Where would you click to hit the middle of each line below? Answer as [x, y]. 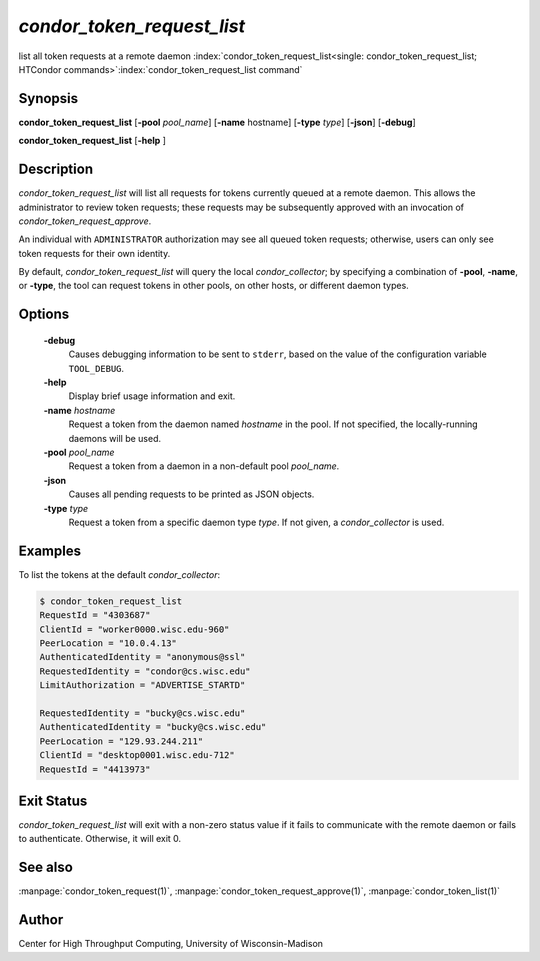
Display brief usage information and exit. [152, 396]
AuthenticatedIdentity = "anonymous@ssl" [142, 657]
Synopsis [48, 98]
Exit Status [53, 800]
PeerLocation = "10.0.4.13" [108, 643]
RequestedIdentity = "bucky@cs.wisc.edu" [142, 713]
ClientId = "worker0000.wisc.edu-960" [134, 629]
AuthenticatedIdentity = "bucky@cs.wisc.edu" [153, 727]
